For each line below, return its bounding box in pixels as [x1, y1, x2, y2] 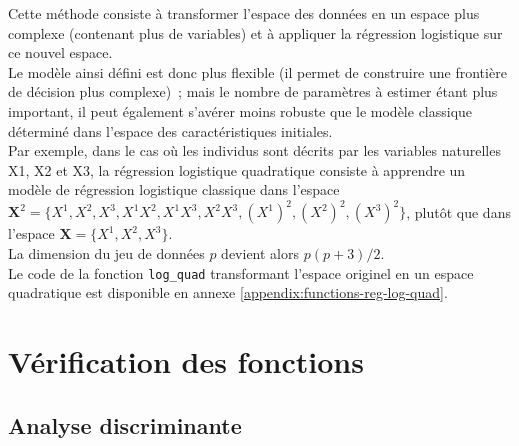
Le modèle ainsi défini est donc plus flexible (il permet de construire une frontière [8, 61, 507, 82]
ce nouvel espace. [8, 42, 113, 63]
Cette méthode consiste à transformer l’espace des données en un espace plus [8, 3, 480, 23]
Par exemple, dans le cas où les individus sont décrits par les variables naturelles [8, 140, 501, 161]
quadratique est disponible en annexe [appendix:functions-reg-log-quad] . [8, 282, 448, 303]
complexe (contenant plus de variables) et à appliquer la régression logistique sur [8, 22, 503, 43]
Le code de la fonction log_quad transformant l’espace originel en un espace [8, 262, 474, 283]
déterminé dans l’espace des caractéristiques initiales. [8, 120, 333, 141]
